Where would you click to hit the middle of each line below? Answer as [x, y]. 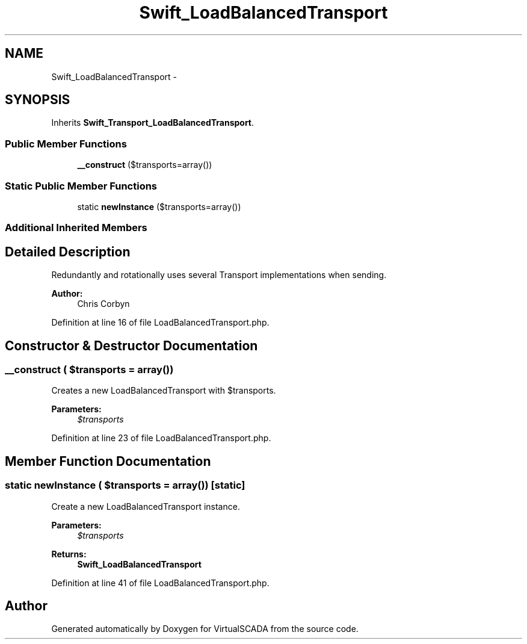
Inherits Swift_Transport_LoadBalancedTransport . [153, 123]
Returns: [69, 554]
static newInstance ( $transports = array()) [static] [125, 485]
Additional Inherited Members [76, 228]
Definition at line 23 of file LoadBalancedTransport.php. [161, 438]
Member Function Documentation [108, 461]
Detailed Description [68, 252]
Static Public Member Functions [81, 186]
